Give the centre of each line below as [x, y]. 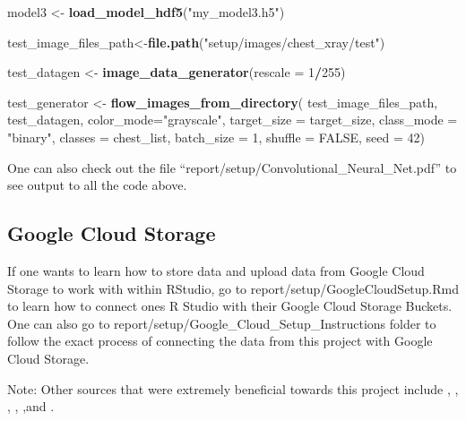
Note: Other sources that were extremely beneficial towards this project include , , [233, 388]
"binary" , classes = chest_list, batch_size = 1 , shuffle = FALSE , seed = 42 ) [216, 137]
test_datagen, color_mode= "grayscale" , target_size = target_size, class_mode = [233, 120]
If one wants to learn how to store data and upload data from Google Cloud [216, 270]
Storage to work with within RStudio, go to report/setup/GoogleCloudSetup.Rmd [233, 288]
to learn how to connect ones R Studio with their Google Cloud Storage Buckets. [230, 306]
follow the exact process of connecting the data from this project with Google [220, 341]
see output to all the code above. [97, 185]
